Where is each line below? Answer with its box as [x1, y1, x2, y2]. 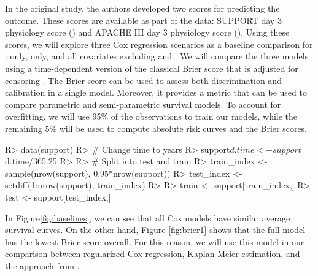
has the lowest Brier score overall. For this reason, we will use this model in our [5, 235, 304, 248]
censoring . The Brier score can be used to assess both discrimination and [5, 74, 282, 86]
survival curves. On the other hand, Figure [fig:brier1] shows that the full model [5, 223, 306, 236]
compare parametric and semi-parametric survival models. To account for [5, 98, 281, 110]
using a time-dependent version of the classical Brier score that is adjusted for [5, 61, 298, 74]
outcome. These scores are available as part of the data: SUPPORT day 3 [5, 13, 282, 26]
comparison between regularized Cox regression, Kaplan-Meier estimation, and [5, 247, 300, 260]
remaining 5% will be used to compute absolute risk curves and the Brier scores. [5, 121, 308, 134]
